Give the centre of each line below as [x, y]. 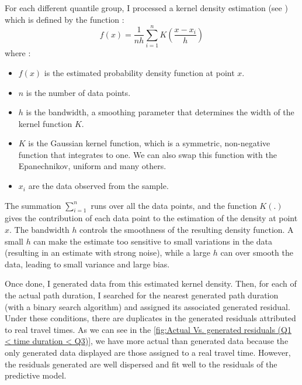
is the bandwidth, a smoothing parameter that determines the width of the [160, 112]
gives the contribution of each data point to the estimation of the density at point [151, 218]
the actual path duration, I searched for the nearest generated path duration [142, 295]
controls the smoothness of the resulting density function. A [187, 230]
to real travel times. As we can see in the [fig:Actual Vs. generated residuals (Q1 [148, 329]
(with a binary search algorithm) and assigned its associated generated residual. [147, 306]
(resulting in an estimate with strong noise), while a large [107, 252]
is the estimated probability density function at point [139, 72]
